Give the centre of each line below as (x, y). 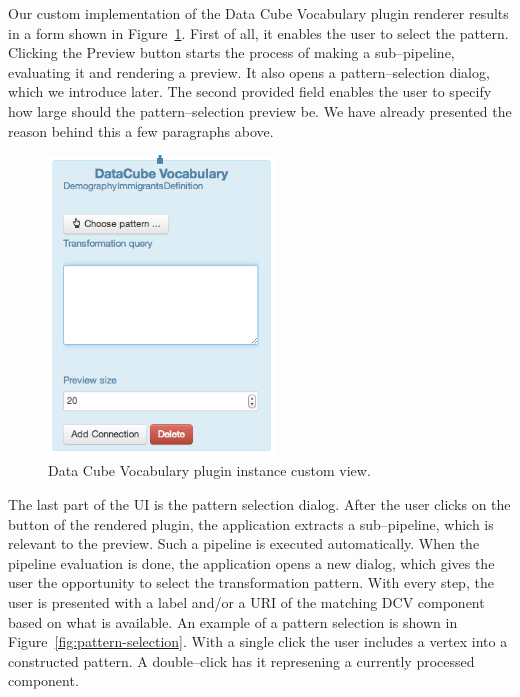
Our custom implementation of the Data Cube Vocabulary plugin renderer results (258, 13)
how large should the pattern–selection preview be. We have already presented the (260, 110)
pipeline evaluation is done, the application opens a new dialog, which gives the (251, 562)
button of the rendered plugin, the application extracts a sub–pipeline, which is (251, 523)
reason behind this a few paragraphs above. (141, 130)
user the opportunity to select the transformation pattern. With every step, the (251, 582)
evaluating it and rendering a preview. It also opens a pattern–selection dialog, (249, 71)
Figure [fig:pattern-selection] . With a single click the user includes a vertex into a (258, 641)
